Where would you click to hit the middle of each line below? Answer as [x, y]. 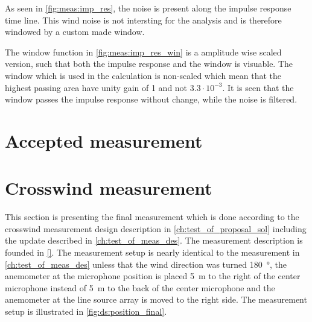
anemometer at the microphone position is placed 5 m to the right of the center [153, 276]
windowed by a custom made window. [75, 32]
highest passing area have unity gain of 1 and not [96, 87]
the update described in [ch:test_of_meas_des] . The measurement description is [154, 240]
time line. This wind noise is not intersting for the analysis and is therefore [143, 20]
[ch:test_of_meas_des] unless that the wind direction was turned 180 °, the [146, 264]
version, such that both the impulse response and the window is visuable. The [149, 64]
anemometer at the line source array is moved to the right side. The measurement [156, 299]
